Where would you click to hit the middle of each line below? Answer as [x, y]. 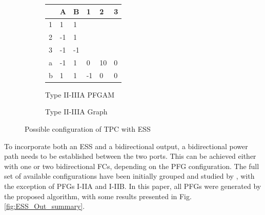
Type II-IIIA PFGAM [80, 94]
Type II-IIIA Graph [76, 112]
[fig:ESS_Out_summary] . [45, 206]
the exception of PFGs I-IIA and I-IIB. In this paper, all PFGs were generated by [133, 186]
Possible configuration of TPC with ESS [88, 129]
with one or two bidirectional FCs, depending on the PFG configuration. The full [132, 166]
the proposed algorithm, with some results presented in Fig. [98, 196]
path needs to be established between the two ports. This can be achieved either [130, 156]
